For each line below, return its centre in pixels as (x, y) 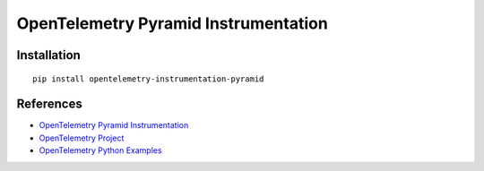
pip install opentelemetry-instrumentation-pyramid (148, 79)
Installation (48, 55)
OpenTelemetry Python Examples (100, 150)
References (49, 104)
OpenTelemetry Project (82, 138)
